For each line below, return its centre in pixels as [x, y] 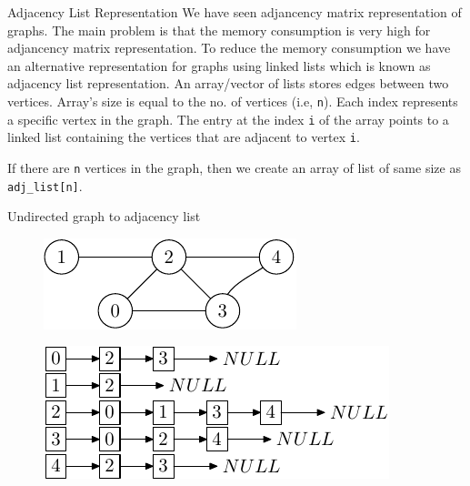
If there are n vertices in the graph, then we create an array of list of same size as [234, 167]
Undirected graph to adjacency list [104, 216]
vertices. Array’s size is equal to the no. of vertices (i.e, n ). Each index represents [233, 101]
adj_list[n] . [45, 185]
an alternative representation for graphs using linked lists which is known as [219, 65]
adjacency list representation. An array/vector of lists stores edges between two [228, 83]
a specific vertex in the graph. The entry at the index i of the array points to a [228, 119]
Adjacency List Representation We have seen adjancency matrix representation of [235, 12]
